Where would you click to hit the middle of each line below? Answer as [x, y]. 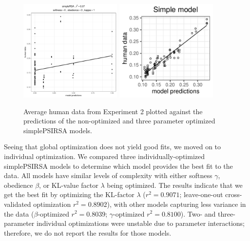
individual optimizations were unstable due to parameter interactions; [140, 223]
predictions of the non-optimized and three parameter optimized [119, 121]
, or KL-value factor [69, 185]
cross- [234, 194]
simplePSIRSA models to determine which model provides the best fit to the [118, 166]
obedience [19, 185]
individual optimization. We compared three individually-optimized [104, 156]
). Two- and [198, 213]
